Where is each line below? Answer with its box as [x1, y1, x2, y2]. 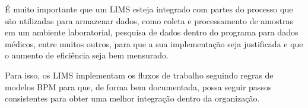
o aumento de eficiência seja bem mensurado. [5, 49, 169, 61]
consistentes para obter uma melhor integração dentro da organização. [5, 92, 260, 104]
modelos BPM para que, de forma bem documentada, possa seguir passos [5, 80, 272, 93]
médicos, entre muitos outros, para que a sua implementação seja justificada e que [5, 37, 303, 50]
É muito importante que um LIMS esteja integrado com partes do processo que [5, 3, 293, 15]
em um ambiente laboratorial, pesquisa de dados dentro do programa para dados [5, 26, 299, 38]
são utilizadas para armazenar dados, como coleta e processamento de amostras [5, 14, 293, 27]
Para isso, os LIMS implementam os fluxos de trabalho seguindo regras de [5, 68, 274, 81]
